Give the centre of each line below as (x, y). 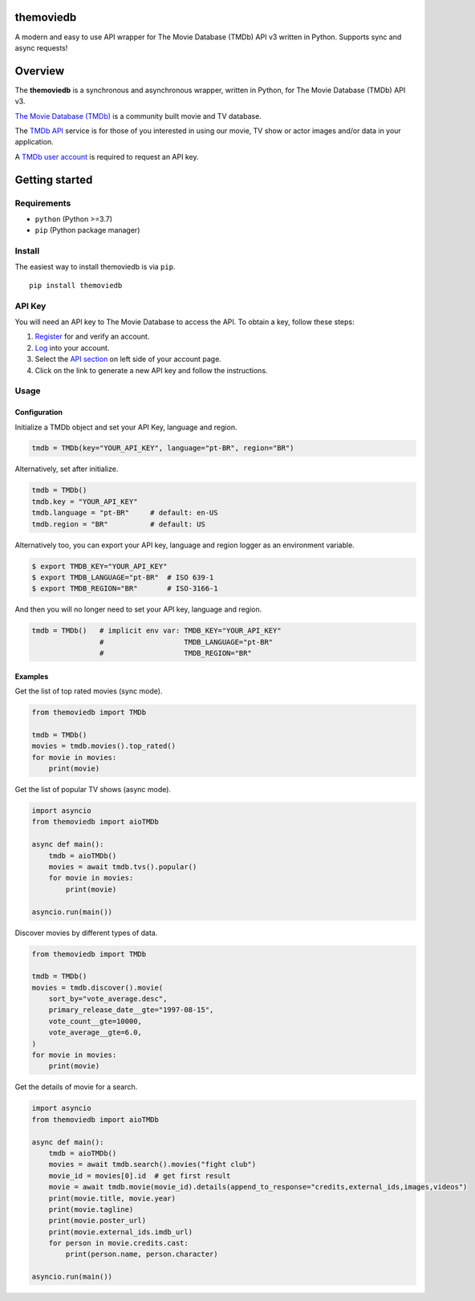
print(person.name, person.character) (142, 1254)
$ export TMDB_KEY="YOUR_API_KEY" (99, 566)
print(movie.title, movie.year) (112, 1198)
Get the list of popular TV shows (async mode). (93, 790)
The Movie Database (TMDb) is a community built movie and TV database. (138, 116)
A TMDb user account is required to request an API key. (107, 157)
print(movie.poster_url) (97, 1221)
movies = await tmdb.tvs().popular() (123, 866)
